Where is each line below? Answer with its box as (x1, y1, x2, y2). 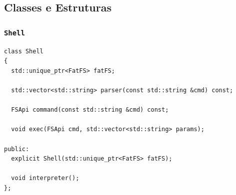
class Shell (4, 47, 43, 55)
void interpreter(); (11, 175, 79, 182)
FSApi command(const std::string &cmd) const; (11, 106, 169, 114)
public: (4, 145, 29, 153)
